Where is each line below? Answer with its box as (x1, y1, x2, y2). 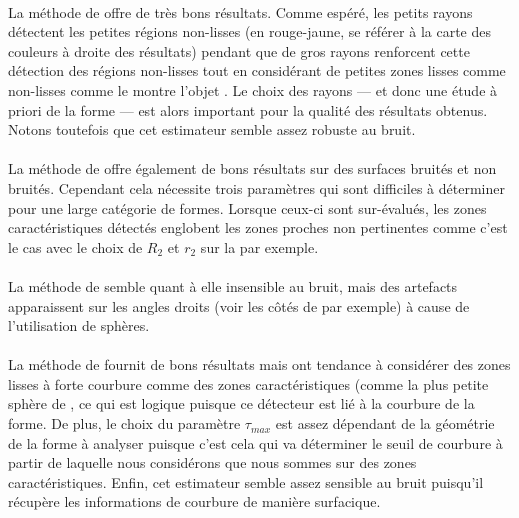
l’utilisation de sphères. (8, 315, 150, 336)
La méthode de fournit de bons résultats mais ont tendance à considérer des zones (8, 354, 511, 375)
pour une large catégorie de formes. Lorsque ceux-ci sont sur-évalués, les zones (8, 197, 487, 218)
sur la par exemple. (200, 236, 319, 257)
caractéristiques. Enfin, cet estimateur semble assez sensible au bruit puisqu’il (8, 471, 484, 492)
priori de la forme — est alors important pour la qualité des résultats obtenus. (8, 99, 488, 120)
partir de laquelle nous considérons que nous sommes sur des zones (8, 452, 417, 473)
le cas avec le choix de (8, 236, 143, 257)
